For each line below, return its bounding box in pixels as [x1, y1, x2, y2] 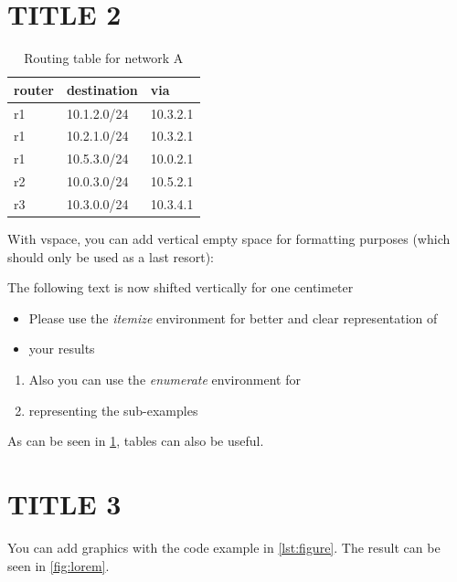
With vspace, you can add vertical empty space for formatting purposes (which [7, 229, 451, 249]
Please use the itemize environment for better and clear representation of [28, 308, 438, 327]
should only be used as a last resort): [7, 247, 215, 266]
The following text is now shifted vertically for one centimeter [7, 278, 354, 297]
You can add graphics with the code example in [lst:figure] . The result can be [7, 537, 441, 556]
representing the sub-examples [28, 400, 198, 419]
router [14, 79, 54, 99]
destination [66, 79, 138, 99]
